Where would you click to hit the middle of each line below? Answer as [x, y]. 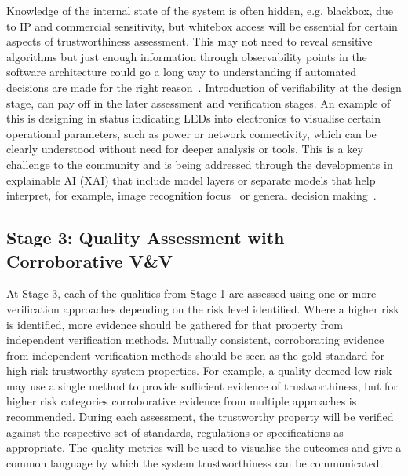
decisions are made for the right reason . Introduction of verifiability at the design [204, 87]
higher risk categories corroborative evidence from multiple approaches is [182, 401]
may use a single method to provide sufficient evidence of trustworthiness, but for [202, 385]
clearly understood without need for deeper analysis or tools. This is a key [185, 149]
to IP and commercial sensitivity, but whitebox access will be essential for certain [202, 26]
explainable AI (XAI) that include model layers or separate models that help [191, 179]
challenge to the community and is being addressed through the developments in [200, 164]
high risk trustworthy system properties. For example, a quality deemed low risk [199, 370]
